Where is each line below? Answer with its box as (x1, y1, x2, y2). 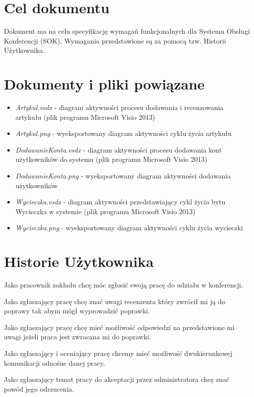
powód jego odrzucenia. (4, 383, 74, 394)
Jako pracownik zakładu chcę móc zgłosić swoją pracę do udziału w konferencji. (4, 280, 243, 290)
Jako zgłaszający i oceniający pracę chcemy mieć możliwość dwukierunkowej (4, 348, 232, 358)
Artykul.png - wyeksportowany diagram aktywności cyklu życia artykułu (15, 128, 232, 138)
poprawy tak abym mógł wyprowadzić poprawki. (4, 306, 150, 316)
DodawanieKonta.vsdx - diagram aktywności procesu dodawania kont (15, 144, 222, 154)
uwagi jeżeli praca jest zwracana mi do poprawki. (4, 331, 151, 342)
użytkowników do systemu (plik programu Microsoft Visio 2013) (15, 154, 208, 164)
